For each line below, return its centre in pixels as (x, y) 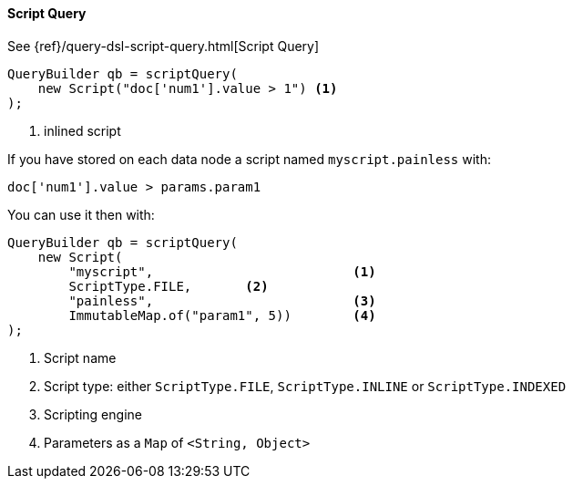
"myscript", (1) (222, 271)
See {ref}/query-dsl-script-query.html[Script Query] (164, 46)
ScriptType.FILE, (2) (169, 286)
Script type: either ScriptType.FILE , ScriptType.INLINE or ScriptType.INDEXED (305, 386)
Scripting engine (93, 414)
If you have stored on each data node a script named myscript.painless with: (249, 159)
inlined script (82, 130)
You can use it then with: (81, 214)
